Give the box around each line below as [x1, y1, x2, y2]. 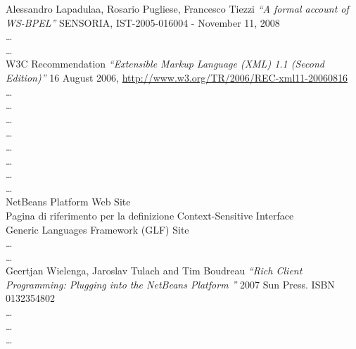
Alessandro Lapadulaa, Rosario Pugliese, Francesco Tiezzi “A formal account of [6, 1, 349, 15]
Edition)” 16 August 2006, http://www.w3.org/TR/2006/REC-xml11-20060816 [6, 70, 348, 84]
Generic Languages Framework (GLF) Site [6, 222, 189, 236]
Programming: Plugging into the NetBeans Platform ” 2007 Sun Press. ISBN [6, 277, 335, 291]
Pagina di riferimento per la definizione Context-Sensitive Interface [6, 208, 294, 222]
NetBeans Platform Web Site [6, 194, 131, 209]
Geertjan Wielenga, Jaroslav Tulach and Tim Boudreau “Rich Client [6, 263, 303, 278]
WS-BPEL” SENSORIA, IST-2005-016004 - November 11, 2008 [6, 15, 280, 30]
